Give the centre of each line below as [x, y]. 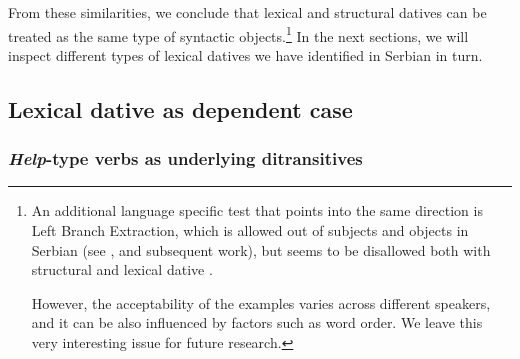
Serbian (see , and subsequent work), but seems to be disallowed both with [261, 249]
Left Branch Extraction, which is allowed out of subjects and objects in [250, 230]
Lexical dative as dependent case [180, 108]
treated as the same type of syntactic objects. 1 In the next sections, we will [238, 34]
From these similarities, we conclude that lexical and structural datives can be [247, 12]
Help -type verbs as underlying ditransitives [185, 158]
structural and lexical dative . [122, 269]
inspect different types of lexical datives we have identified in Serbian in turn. [245, 54]
